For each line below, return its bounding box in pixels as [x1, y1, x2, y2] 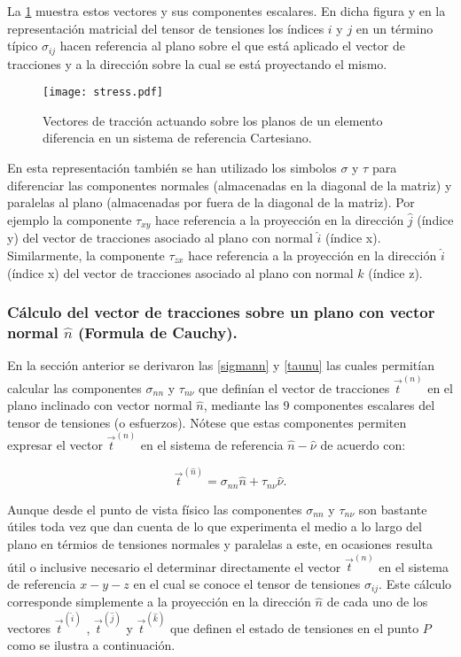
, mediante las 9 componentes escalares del [203, 396, 435, 414]
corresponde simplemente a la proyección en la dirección [7, 592, 311, 611]
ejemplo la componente [7, 210, 132, 228]
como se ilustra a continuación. [7, 636, 176, 654]
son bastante [358, 499, 427, 518]
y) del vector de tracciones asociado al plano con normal [7, 228, 313, 247]
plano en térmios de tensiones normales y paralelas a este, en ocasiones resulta [7, 535, 433, 553]
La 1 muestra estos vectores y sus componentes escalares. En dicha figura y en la [7, 2, 446, 19]
